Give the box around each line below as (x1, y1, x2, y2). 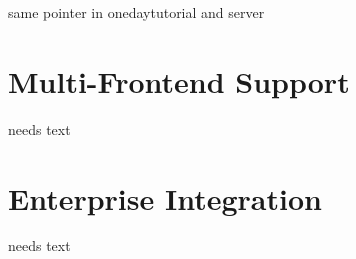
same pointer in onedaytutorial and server (8, 2, 265, 22)
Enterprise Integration (8, 177, 322, 218)
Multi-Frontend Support (8, 60, 350, 101)
